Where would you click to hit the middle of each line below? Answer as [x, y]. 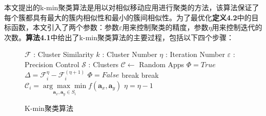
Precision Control [52, 64]
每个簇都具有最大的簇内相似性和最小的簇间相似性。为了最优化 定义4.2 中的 [128, 17]
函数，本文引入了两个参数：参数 [65, 27]
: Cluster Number [130, 54]
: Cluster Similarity [64, 54]
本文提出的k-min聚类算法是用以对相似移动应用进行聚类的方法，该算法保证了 [132, 7]
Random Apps [162, 64]
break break [140, 75]
